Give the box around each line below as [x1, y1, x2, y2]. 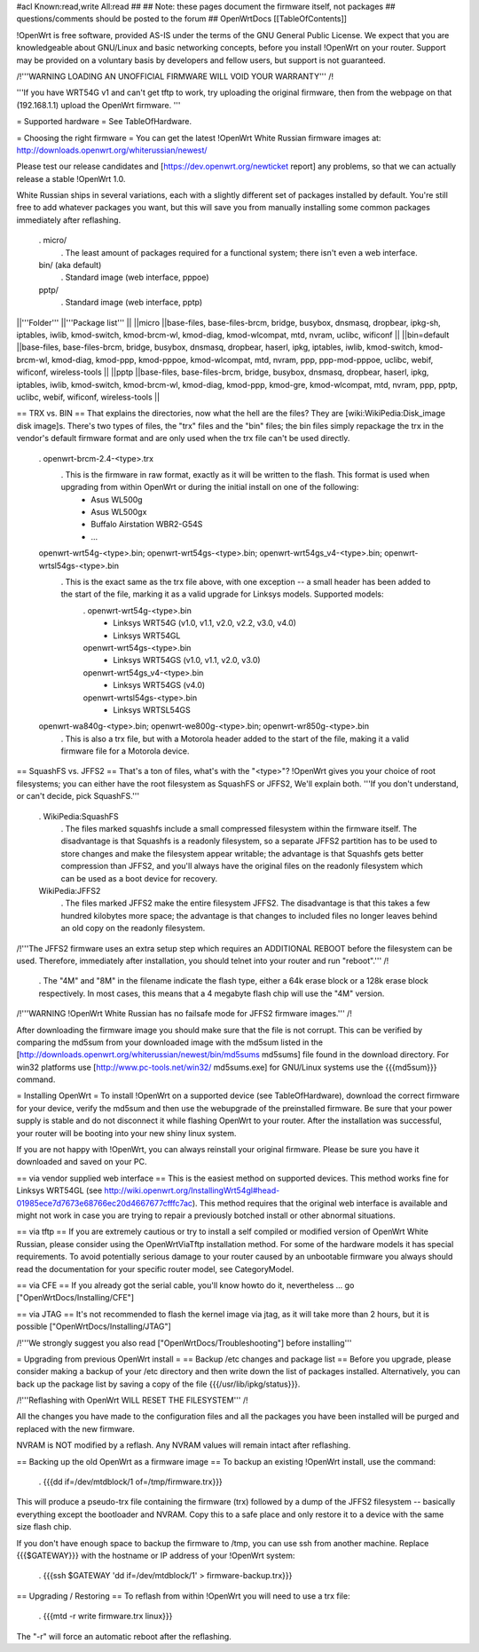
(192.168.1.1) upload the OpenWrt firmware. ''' [16, 99, 181, 110]
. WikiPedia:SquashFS [38, 810, 119, 821]
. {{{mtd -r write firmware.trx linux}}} [38, 1611, 173, 1622]
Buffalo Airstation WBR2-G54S [90, 519, 203, 530]
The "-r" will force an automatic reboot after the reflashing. [16, 1631, 232, 1641]
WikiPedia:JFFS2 [38, 886, 101, 896]
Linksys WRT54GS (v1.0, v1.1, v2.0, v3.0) [113, 655, 261, 666]
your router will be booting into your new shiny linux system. [16, 1127, 237, 1138]
